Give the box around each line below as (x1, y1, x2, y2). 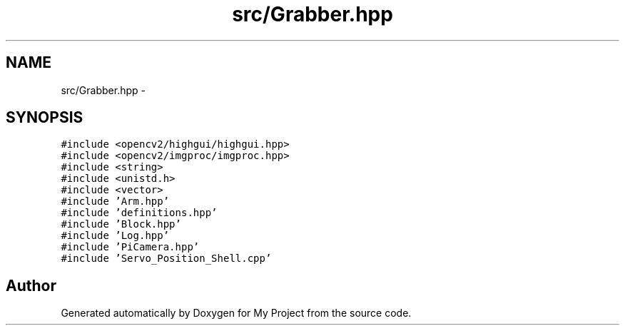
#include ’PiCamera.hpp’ (61, 241, 200, 253)
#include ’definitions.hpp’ (61, 207, 218, 219)
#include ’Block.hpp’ (61, 218, 181, 230)
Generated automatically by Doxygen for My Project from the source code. (61, 307, 412, 320)
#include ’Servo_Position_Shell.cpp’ (61, 253, 272, 265)
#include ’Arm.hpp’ (61, 195, 170, 208)
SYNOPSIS (6, 108, 83, 127)
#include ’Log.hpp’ (61, 230, 170, 242)
